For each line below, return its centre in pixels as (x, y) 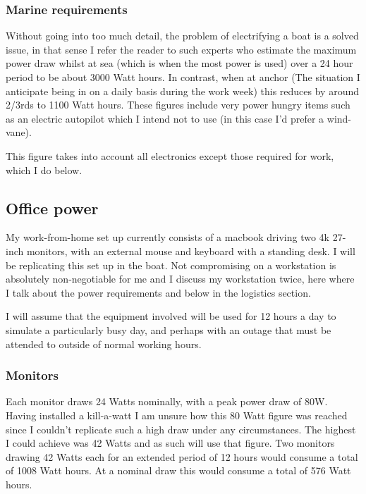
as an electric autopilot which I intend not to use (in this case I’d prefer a (165, 118)
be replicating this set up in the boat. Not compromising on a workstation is (171, 265)
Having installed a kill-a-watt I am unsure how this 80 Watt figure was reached (177, 415)
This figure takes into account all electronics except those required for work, (170, 155)
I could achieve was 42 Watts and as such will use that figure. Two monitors (170, 443)
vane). (19, 132)
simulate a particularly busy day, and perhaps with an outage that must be (169, 329)
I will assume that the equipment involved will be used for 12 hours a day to (171, 316)
